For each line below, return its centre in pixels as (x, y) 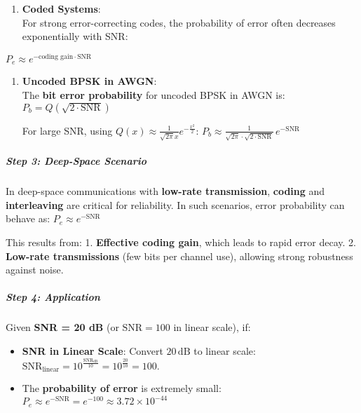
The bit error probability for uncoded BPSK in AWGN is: (154, 94)
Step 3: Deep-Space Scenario (76, 161)
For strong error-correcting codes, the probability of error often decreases (179, 22)
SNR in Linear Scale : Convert (93, 350)
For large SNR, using (67, 130)
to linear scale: (225, 350)
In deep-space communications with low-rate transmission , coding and (165, 191)
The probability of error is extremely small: (122, 388)
